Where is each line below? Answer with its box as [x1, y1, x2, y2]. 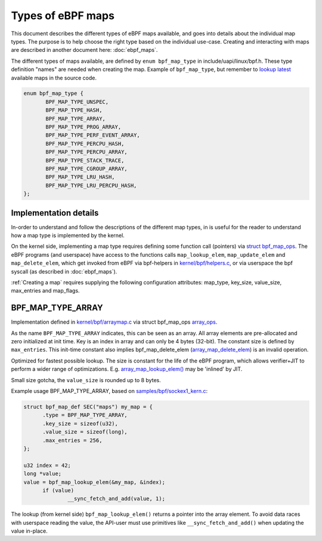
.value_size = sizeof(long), [42, 429, 128, 435]
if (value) [42, 487, 75, 494]
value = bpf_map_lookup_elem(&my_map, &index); [23, 478, 165, 485]
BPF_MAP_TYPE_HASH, [45, 107, 103, 113]
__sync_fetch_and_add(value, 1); [67, 496, 165, 502]
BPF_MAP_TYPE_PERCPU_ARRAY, [45, 149, 128, 155]
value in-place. [11, 527, 48, 534]
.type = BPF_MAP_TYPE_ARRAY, [42, 412, 128, 419]
